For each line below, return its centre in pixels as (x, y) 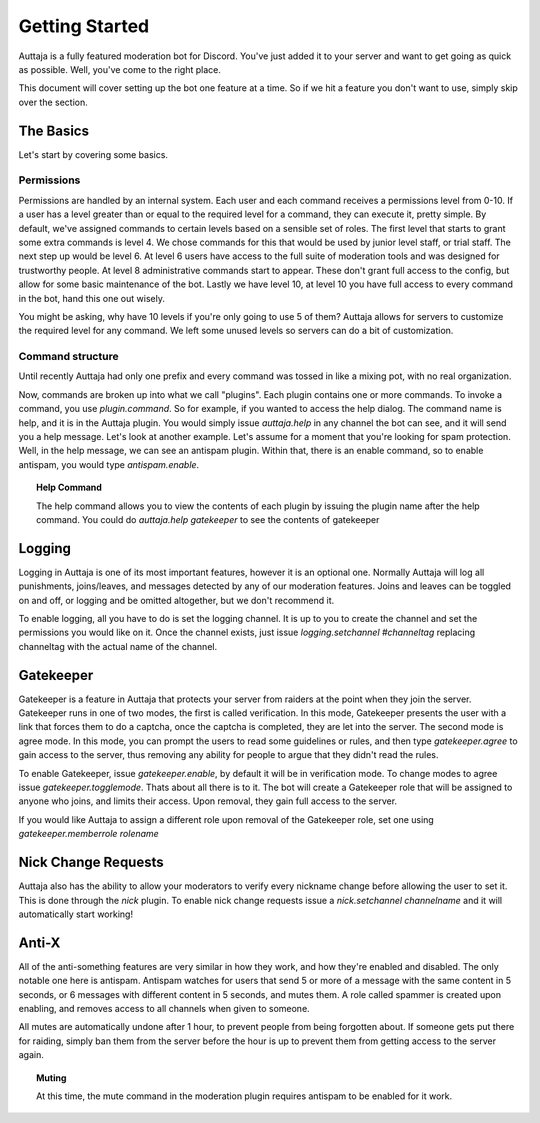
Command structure (68, 357)
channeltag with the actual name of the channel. (118, 646)
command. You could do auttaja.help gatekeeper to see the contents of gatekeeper (208, 519)
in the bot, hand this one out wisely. (91, 298)
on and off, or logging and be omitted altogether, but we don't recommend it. (176, 600)
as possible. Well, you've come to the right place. (120, 69)
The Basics (54, 130)
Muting (51, 1077)
